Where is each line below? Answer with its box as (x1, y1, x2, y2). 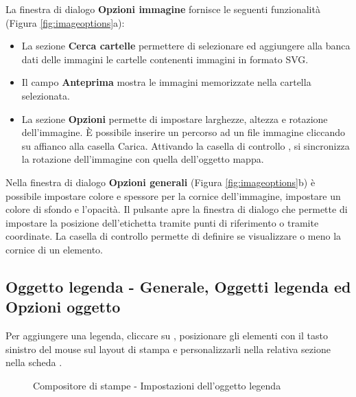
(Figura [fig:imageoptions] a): (5, 15, 125, 30)
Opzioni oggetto (5, 296, 121, 317)
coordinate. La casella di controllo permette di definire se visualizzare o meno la (5, 229, 342, 243)
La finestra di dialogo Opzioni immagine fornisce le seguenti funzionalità (5, 2, 320, 16)
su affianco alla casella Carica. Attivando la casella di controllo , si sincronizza (21, 138, 350, 152)
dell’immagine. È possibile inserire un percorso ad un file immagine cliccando (21, 125, 346, 139)
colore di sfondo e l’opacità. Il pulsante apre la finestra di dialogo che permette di (5, 202, 348, 216)
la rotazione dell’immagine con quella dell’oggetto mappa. (21, 152, 264, 166)
